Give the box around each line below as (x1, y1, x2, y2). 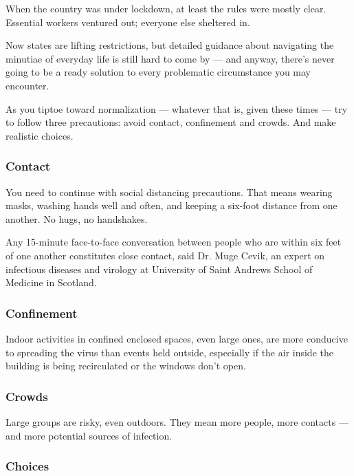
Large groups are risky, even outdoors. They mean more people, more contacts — (5, 414, 349, 429)
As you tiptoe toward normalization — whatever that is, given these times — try (5, 101, 348, 116)
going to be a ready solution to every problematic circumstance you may (5, 65, 311, 79)
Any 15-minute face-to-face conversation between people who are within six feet (5, 235, 342, 249)
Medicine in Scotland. (5, 275, 97, 290)
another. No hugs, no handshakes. (5, 211, 148, 226)
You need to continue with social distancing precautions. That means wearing (5, 184, 333, 199)
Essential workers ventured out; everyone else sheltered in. (5, 14, 250, 29)
